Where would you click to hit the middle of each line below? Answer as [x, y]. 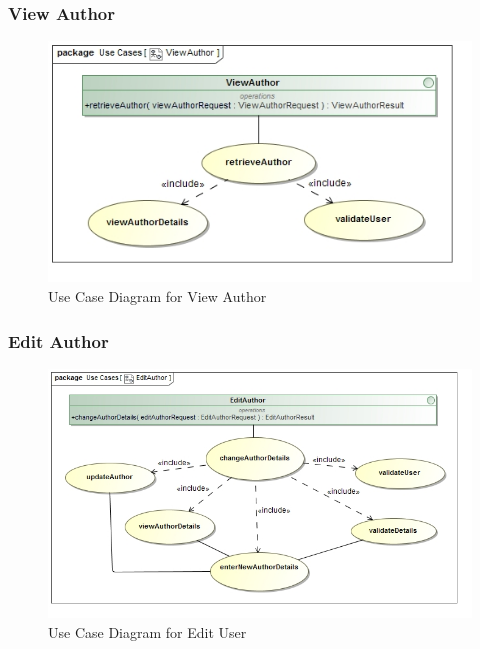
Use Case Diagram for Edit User [147, 631]
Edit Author [58, 340]
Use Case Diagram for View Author [157, 296]
